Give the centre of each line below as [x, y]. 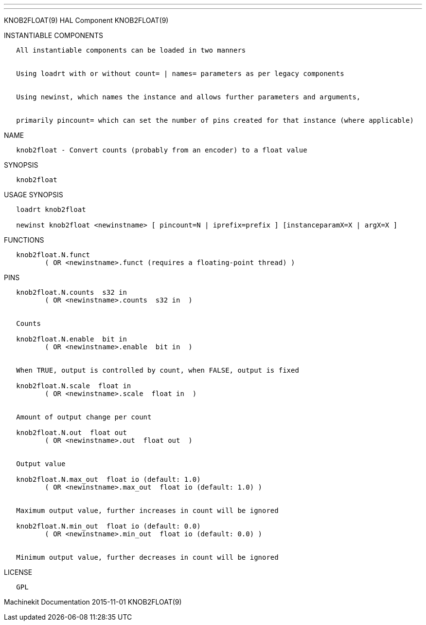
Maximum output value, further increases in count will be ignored [147, 511]
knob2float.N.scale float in [74, 386]
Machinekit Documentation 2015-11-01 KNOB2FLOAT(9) [93, 602]
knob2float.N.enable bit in [71, 339]
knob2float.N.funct [53, 255]
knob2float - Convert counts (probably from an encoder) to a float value [162, 150]
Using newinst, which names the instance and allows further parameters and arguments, [188, 97]
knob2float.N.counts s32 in [71, 292]
